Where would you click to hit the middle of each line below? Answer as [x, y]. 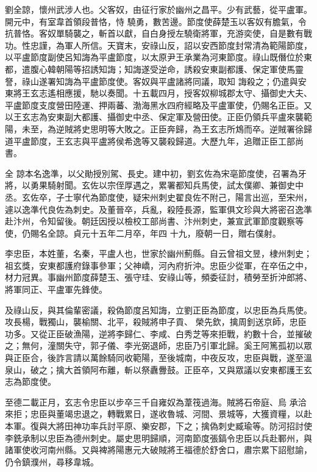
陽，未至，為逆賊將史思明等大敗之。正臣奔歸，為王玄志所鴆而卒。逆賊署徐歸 [158, 128]
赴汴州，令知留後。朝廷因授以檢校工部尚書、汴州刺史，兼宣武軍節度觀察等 [154, 221]
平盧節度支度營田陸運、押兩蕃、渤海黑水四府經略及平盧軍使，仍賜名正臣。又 [158, 105]
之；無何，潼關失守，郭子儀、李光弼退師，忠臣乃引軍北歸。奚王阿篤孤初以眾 [158, 345]
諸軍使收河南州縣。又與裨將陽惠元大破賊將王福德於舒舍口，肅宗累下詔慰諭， [158, 450]
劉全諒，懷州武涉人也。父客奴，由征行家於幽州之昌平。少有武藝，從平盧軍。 [158, 9]
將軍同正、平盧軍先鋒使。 [56, 289]
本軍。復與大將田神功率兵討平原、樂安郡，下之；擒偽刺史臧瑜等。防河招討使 [158, 426]
